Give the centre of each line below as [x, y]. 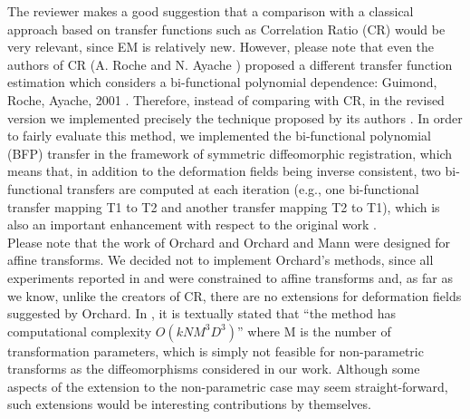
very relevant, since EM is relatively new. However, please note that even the [221, 47]
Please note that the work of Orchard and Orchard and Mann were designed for [229, 242]
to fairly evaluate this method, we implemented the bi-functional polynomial [219, 136]
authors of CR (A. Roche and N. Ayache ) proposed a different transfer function [230, 64]
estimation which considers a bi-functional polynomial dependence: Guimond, [222, 82]
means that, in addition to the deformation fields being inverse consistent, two [224, 171]
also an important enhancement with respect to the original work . [192, 224]
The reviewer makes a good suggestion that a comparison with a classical [211, 11]
